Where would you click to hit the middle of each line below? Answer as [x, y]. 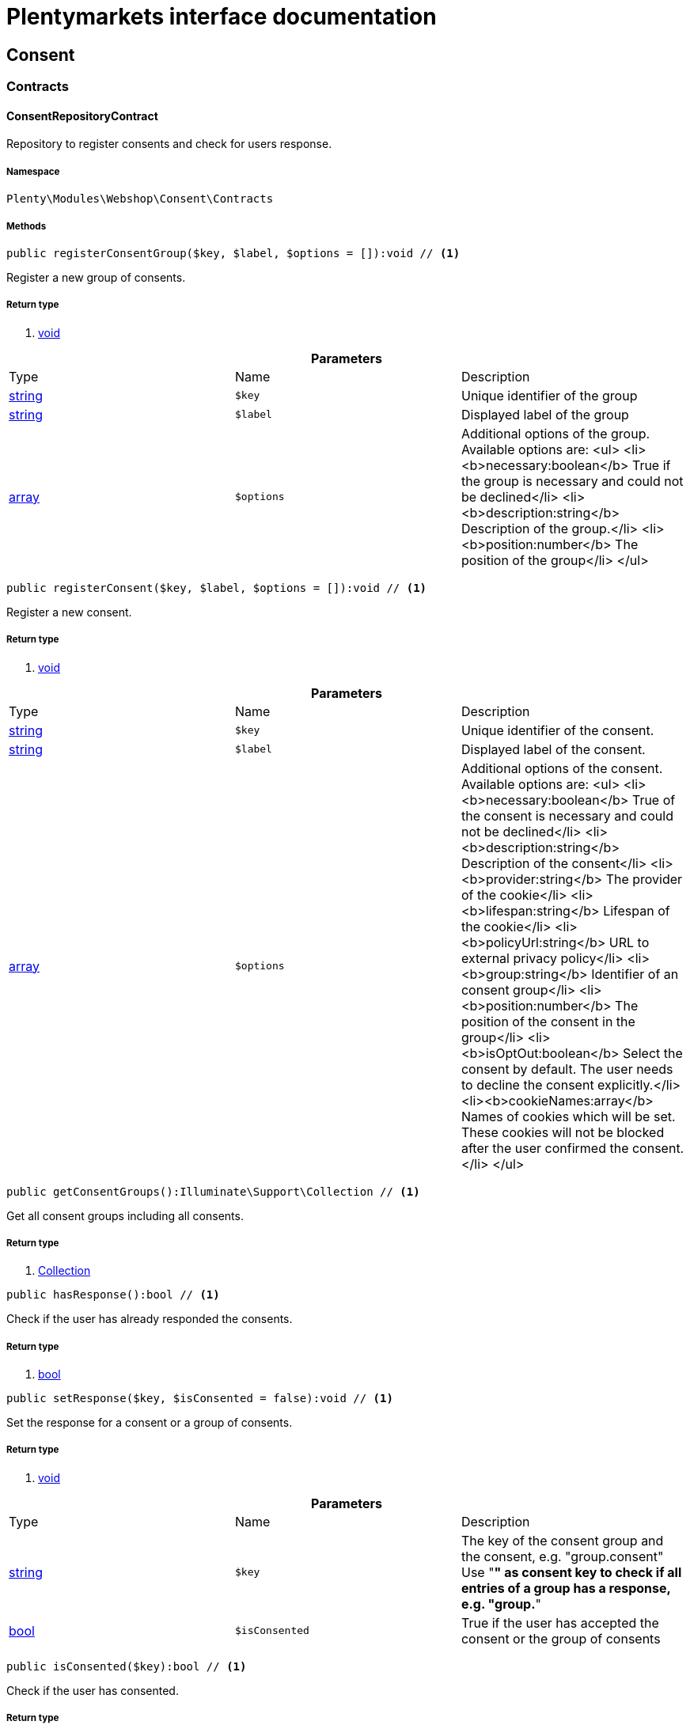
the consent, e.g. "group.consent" [562, 1556]
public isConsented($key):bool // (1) [127, 1666]
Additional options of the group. [555, 433]
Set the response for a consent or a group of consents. [150, 1423]
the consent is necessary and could [567, 815]
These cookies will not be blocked [563, 1132]
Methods [27, 226]
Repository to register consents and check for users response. [169, 144]
